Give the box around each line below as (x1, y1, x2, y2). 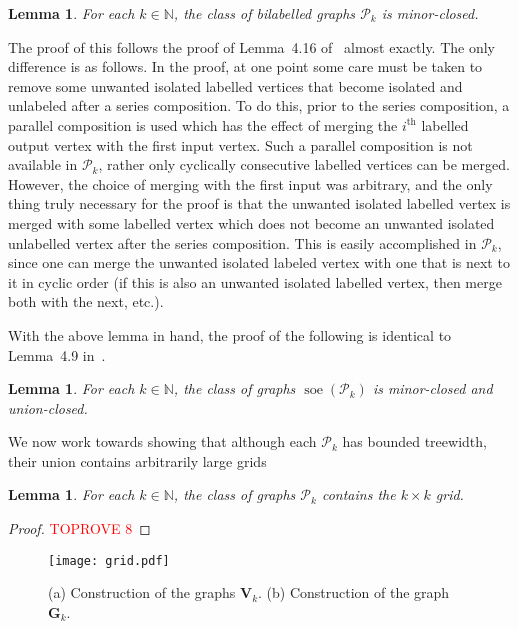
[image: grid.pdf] (48, 553, 170, 568)
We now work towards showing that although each (8, 431, 317, 452)
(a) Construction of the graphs (48, 582, 236, 603)
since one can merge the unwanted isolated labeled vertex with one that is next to (8, 252, 510, 273)
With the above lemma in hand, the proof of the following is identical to (8, 324, 452, 345)
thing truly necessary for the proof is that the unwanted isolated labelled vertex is (8, 193, 511, 214)
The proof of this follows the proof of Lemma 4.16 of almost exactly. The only (8, 36, 496, 57)
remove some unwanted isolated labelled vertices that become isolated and (8, 75, 463, 96)
